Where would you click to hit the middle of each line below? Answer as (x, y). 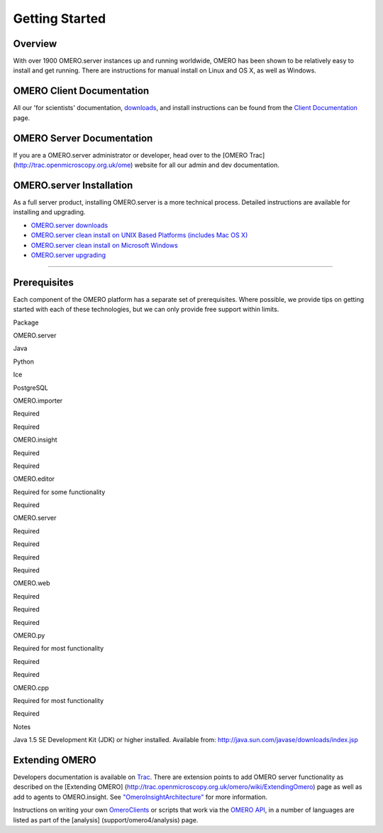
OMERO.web (32, 583)
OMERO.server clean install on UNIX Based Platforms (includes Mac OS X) (139, 235)
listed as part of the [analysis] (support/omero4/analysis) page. (106, 820)
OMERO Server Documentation (83, 138)
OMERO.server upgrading (68, 255)
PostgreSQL (31, 388)
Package (26, 322)
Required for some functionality (59, 492)
